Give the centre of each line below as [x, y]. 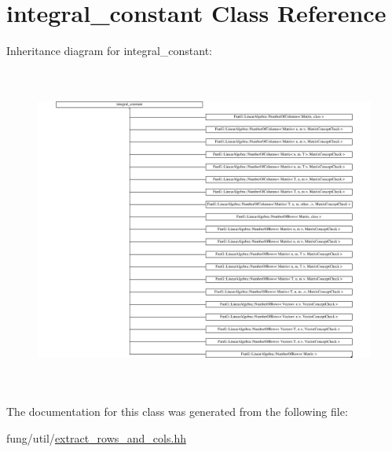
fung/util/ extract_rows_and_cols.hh [96, 437]
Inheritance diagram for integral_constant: [109, 51]
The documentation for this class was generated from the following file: [177, 412]
